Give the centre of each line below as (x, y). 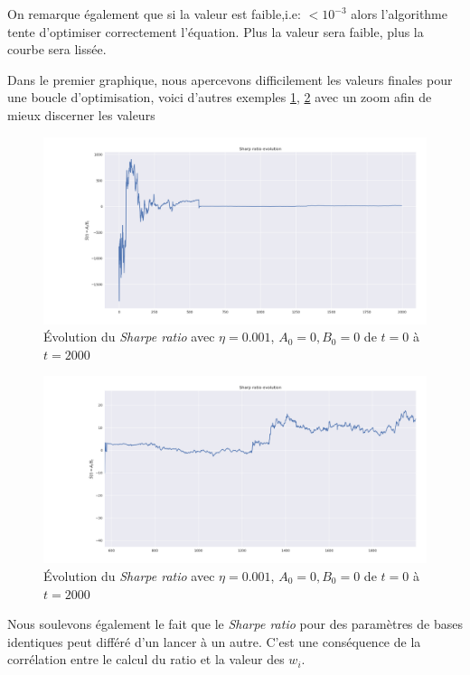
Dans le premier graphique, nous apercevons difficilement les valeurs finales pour (230, 79)
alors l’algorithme (399, 14)
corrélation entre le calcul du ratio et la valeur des (146, 659)
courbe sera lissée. (57, 49)
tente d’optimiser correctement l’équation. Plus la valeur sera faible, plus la (216, 31)
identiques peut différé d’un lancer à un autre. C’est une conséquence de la (214, 641)
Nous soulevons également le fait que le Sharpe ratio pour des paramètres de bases (235, 624)
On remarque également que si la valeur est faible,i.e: (154, 14)
